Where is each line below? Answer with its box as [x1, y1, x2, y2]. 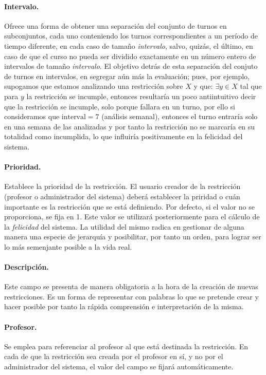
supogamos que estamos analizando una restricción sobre [4, 81, 183, 91]
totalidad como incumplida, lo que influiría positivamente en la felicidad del [4, 131, 243, 142]
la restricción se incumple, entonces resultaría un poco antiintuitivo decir [26, 90, 256, 101]
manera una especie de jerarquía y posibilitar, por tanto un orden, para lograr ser [4, 231, 261, 242]
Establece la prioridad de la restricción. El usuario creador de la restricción [4, 181, 241, 192]
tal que [240, 81, 262, 91]
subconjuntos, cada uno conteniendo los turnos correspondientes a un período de [4, 30, 258, 41]
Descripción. [4, 261, 49, 272]
